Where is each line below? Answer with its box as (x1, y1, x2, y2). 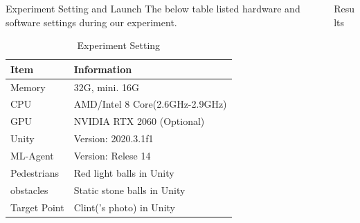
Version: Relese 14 (73, 148, 151, 162)
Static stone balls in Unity (73, 182, 186, 197)
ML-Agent (10, 148, 54, 162)
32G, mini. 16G (73, 79, 139, 94)
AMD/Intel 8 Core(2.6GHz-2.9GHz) (73, 97, 227, 111)
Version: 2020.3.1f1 (73, 131, 154, 146)
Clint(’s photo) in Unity (73, 200, 175, 214)
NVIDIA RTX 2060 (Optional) (73, 114, 205, 128)
